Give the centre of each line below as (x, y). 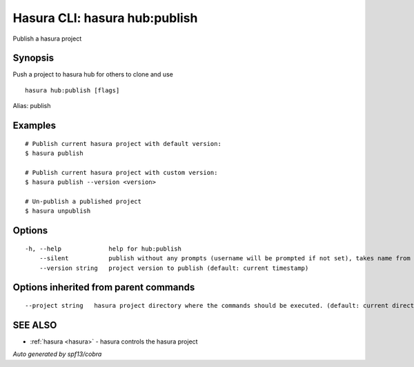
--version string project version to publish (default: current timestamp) (174, 268)
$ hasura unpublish (58, 211)
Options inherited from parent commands (104, 287)
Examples (34, 126)
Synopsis (33, 58)
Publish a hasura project (47, 39)
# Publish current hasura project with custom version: (121, 172)
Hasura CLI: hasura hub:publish (105, 18)
